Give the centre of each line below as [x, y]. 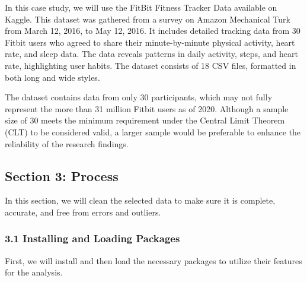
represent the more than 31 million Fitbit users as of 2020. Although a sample [147, 108]
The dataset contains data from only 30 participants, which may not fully [139, 97]
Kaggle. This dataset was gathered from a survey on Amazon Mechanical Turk [148, 19]
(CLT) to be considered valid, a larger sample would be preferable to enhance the [153, 132]
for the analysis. [34, 272]
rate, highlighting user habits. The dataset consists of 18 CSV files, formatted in [151, 65]
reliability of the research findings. [67, 143]
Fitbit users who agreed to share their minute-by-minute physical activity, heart [150, 42]
